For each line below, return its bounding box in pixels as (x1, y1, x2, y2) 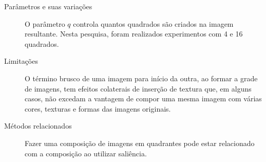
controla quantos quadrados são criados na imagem (73, 18, 234, 29)
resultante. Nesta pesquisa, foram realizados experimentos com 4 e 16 (25, 28, 243, 39)
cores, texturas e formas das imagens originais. (25, 103, 171, 114)
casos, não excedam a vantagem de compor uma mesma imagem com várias (25, 93, 262, 104)
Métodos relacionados (4, 120, 72, 131)
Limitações (4, 56, 38, 66)
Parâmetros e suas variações (4, 1, 92, 11)
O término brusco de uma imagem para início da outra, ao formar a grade (25, 73, 258, 83)
